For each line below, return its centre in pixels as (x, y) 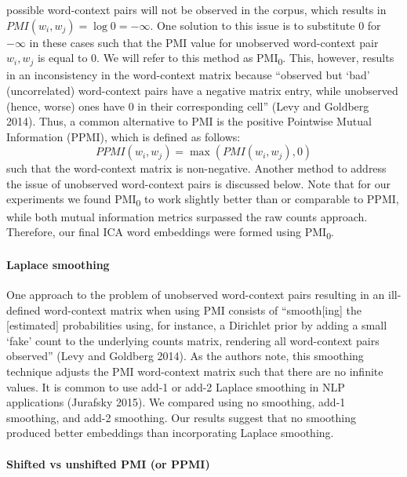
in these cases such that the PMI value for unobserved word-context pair (204, 42)
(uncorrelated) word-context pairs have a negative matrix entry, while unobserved (202, 90)
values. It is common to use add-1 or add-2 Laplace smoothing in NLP (176, 386)
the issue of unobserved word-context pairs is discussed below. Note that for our (199, 183)
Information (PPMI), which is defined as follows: (124, 136)
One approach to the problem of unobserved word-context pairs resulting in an (196, 295)
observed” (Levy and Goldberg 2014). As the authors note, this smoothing (185, 356)
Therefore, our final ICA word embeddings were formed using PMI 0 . (170, 233)
